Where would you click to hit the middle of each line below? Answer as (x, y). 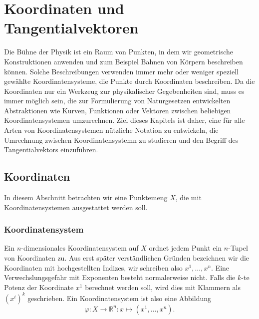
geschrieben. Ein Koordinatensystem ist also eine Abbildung (120, 298)
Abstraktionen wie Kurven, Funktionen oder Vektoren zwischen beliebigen (118, 110)
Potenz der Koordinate (39, 287)
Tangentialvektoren (71, 28)
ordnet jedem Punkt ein (185, 248)
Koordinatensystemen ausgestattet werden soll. (76, 207)
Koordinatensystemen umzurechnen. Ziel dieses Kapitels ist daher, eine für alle (125, 120)
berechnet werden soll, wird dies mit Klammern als (163, 287)
